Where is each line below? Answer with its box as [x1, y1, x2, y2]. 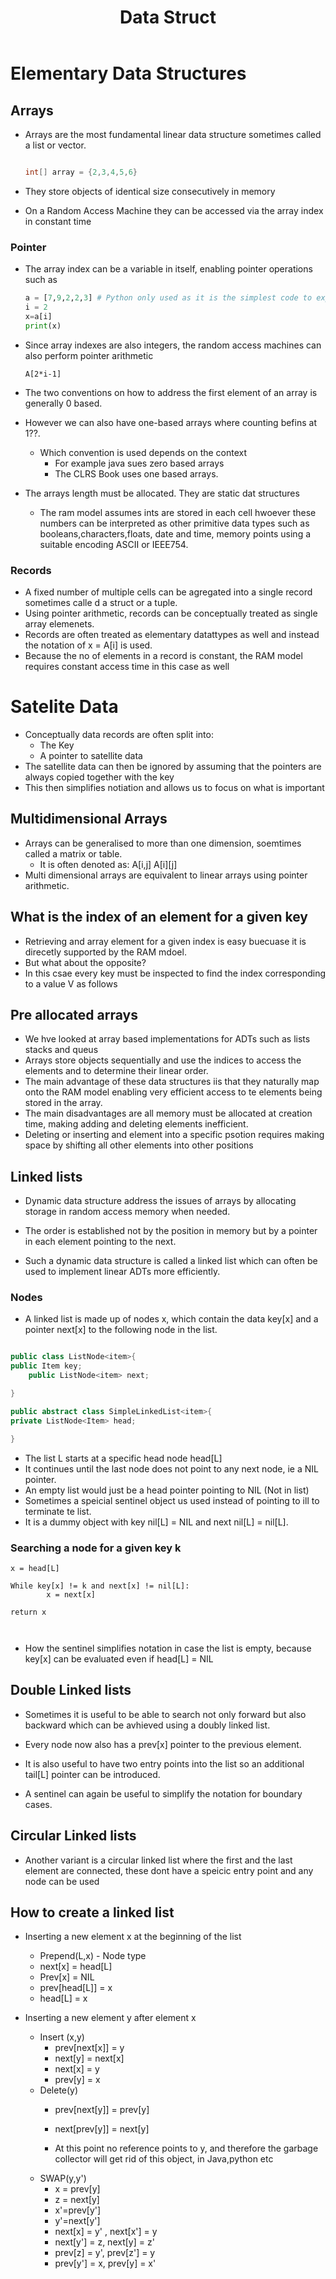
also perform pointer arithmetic [24, 349, 154, 361]
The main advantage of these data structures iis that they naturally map [24, 1076, 320, 1088]
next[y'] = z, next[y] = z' [54, 2236, 155, 2248]
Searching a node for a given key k [10, 1541, 182, 1555]
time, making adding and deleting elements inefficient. [24, 1118, 249, 1130]
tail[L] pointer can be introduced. [24, 1768, 161, 1780]
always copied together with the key [24, 771, 175, 783]
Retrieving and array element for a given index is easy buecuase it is [24, 935, 307, 947]
